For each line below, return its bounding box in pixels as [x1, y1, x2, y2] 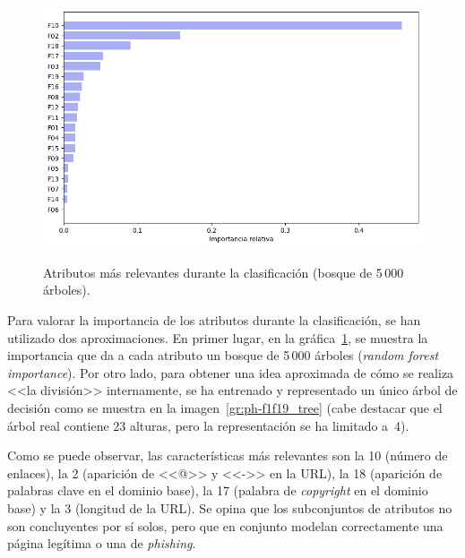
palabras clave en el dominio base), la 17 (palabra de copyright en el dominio [7, 481, 428, 500]
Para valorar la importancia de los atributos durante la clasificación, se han [7, 310, 421, 329]
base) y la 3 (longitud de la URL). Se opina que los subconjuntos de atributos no [7, 498, 452, 517]
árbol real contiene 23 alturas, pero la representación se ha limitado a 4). [7, 416, 409, 434]
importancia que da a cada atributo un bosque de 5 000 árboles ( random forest [7, 346, 439, 365]
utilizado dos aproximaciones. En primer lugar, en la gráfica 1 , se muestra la [7, 328, 428, 347]
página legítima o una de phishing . [7, 534, 196, 553]
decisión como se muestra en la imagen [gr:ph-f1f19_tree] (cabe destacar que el [7, 398, 443, 416]
